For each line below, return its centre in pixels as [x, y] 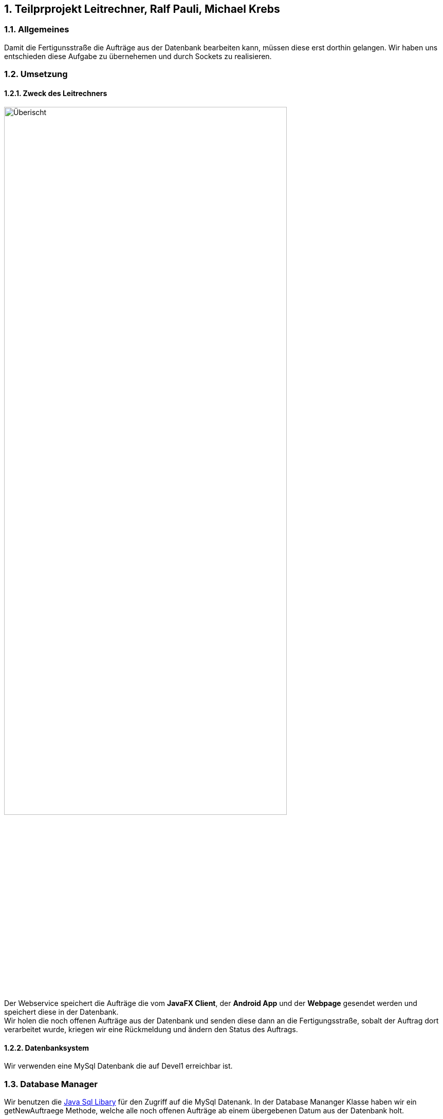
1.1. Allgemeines [37, 30]
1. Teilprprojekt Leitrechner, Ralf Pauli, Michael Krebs [142, 9]
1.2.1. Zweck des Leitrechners [56, 93]
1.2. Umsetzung [36, 74]
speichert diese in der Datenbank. [61, 1012]
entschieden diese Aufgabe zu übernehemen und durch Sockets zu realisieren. [138, 56]
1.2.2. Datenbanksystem [47, 1048]
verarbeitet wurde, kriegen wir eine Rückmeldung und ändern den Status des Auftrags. [151, 1029]
